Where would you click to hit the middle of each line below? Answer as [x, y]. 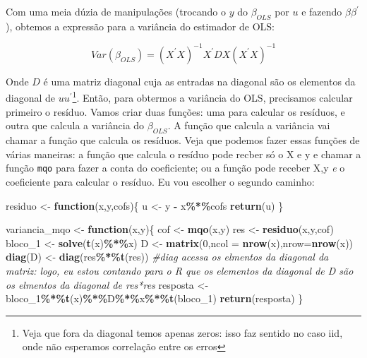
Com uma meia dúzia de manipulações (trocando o [116, 11]
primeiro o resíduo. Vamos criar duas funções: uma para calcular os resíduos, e [175, 111]
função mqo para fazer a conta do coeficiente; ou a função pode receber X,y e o [175, 168]
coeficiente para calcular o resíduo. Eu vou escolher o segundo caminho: [160, 181]
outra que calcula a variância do [75, 125]
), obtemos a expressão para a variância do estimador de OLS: [140, 26]
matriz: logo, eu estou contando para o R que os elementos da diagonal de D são [180, 270]
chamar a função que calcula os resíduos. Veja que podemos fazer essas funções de [183, 140]
